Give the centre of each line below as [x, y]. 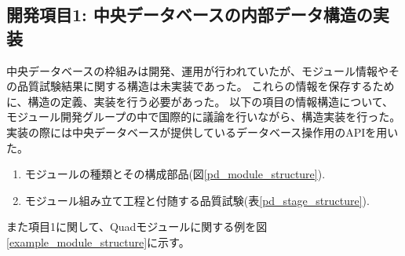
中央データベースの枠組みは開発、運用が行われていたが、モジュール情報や [197, 70]
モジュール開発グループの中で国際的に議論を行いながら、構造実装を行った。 [204, 117]
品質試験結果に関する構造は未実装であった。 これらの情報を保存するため [206, 86]
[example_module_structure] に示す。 [98, 241]
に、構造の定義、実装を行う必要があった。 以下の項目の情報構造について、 [200, 101]
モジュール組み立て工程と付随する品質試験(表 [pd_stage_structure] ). [197, 200]
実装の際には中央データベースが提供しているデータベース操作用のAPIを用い [202, 132]
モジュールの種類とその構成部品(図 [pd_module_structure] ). [175, 174]
